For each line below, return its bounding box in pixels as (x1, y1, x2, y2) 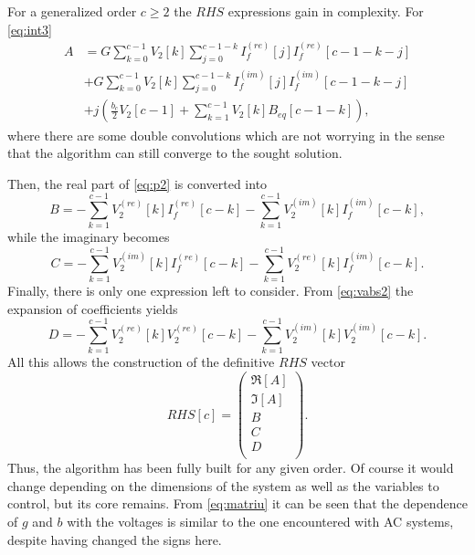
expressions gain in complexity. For (227, 2, 424, 20)
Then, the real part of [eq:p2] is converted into (7, 173, 268, 193)
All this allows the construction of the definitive (7, 352, 275, 372)
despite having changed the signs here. (7, 529, 222, 549)
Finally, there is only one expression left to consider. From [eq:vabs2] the (7, 281, 414, 300)
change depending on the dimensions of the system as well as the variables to (7, 476, 439, 495)
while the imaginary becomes (7, 227, 170, 246)
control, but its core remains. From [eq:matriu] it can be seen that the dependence (7, 494, 468, 513)
